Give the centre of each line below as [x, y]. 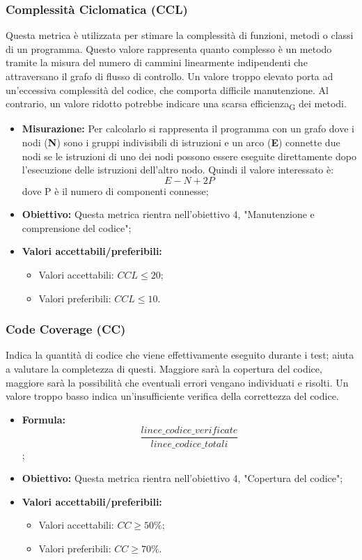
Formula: [44, 419]
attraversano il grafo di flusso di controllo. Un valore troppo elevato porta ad [170, 76]
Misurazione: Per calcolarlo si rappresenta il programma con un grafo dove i [188, 129]
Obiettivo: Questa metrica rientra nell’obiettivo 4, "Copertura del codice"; [182, 478]
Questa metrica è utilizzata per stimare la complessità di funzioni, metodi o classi [180, 35]
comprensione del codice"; [77, 227]
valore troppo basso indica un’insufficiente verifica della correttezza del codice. [172, 396]
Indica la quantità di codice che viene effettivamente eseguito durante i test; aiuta [180, 355]
